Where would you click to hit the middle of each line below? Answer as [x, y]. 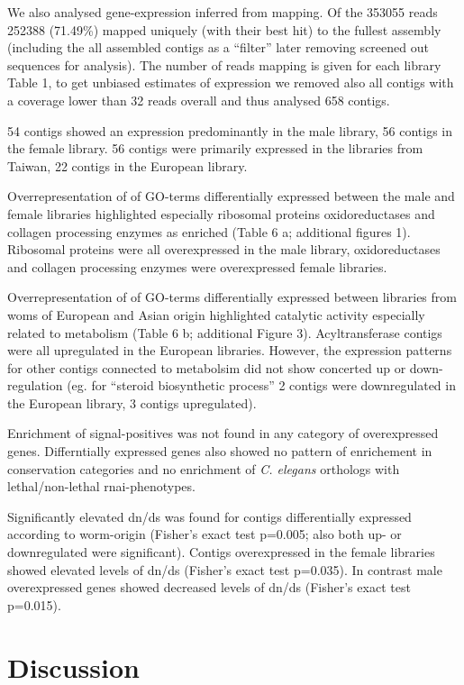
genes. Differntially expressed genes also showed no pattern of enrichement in [220, 451]
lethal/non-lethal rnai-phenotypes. [101, 486]
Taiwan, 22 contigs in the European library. [127, 165]
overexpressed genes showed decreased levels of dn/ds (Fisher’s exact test [209, 587]
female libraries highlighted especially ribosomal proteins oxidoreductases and [221, 213]
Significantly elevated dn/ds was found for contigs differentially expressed [209, 516]
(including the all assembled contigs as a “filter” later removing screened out [218, 47]
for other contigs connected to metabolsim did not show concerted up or [207, 367]
